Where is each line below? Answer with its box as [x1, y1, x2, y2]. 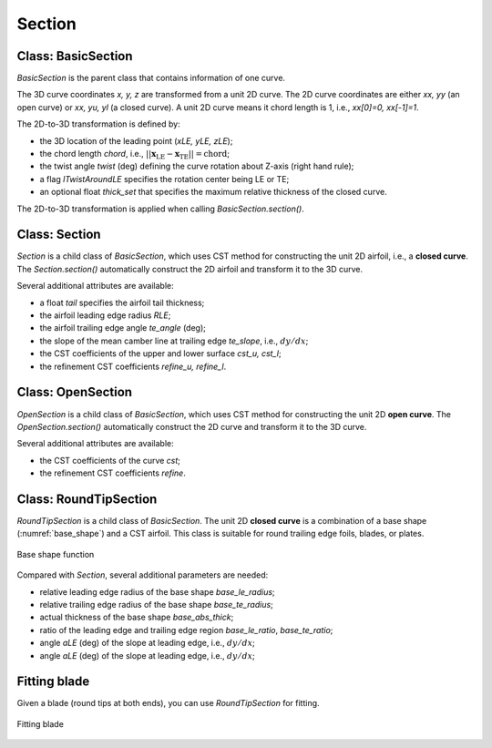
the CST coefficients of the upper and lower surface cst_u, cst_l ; [39, 348, 282, 359]
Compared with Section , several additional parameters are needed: [16, 569, 269, 580]
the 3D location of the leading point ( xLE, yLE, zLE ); [39, 135, 233, 146]
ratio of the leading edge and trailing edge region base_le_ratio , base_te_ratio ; [39, 624, 333, 635]
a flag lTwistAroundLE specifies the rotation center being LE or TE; [39, 173, 290, 184]
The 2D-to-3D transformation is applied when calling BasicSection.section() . [16, 203, 304, 214]
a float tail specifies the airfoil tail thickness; [39, 297, 205, 308]
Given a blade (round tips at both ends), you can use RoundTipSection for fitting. [16, 698, 320, 709]
